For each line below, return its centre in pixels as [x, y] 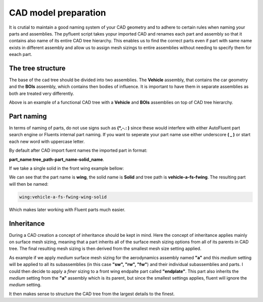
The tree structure [37, 68]
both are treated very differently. [42, 93]
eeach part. [21, 54]
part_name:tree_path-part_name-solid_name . [56, 159]
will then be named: [29, 184]
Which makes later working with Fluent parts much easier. [67, 210]
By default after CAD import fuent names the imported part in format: [78, 150]
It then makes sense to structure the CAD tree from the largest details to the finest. [92, 294]
